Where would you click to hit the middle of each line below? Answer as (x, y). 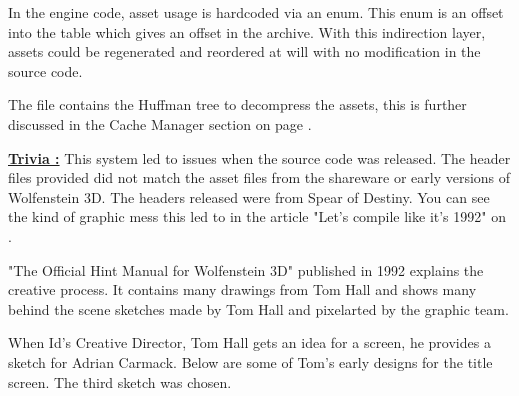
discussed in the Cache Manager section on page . (160, 123)
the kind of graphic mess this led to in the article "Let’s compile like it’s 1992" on (257, 216)
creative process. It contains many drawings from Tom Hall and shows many (242, 289)
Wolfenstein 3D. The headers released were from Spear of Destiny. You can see (249, 196)
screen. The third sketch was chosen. (120, 381)
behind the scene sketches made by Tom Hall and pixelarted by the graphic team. (258, 308)
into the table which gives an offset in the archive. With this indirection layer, (247, 31)
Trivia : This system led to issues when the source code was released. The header (259, 157)
